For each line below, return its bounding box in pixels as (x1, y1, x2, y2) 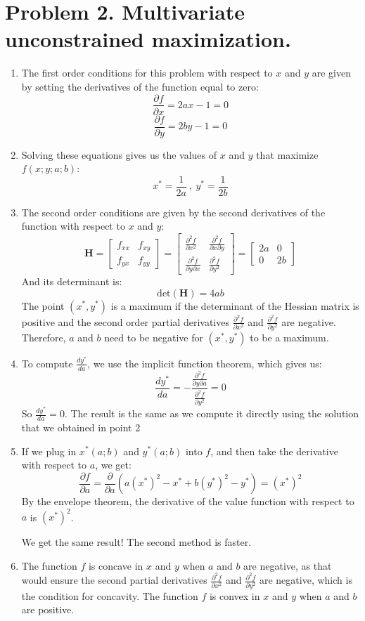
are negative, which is (259, 573, 352, 587)
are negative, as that (243, 558, 332, 573)
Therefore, (21, 329, 66, 344)
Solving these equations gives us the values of (21, 147, 217, 162)
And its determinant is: (21, 273, 122, 288)
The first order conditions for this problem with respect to (21, 65, 273, 80)
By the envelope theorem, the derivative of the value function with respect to (21, 494, 354, 509)
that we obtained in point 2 (21, 419, 141, 434)
